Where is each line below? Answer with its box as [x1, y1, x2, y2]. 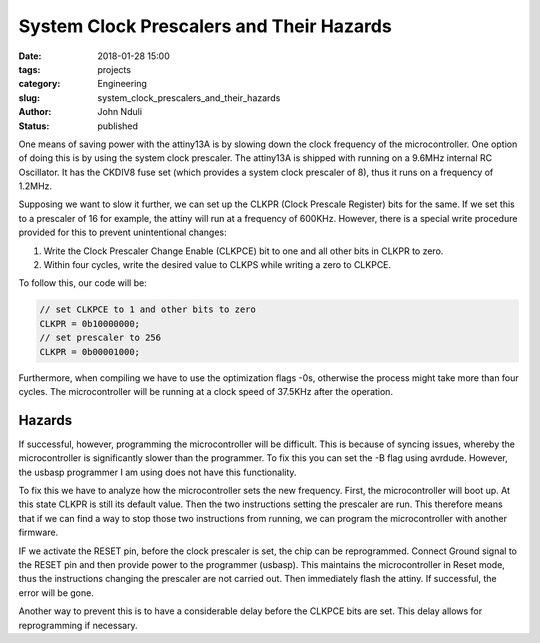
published [97, 120, 139, 132]
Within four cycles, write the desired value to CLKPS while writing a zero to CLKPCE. [43, 259, 392, 271]
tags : [18, 63, 41, 75]
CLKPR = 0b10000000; [39, 318, 140, 329]
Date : [18, 50, 42, 62]
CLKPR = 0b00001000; [39, 346, 140, 357]
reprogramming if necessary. [18, 619, 139, 631]
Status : [18, 120, 50, 132]
